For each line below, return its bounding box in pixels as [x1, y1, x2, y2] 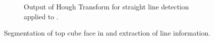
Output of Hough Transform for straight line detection [24, 1, 189, 11]
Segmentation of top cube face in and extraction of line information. [4, 28, 211, 38]
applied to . [24, 11, 59, 21]
